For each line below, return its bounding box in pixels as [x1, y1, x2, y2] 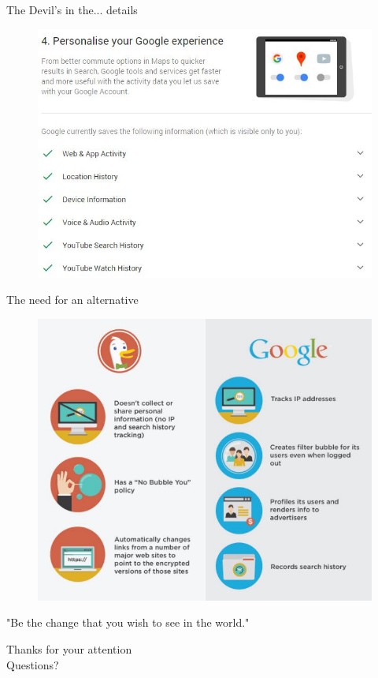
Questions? [6, 656, 59, 672]
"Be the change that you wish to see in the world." [6, 614, 250, 631]
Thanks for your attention [6, 640, 132, 657]
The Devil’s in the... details [6, 2, 138, 17]
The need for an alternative [6, 291, 139, 308]
